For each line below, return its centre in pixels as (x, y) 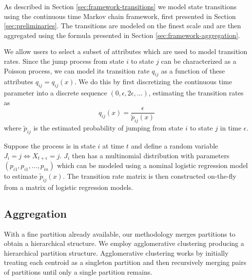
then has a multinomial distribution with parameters (151, 155)
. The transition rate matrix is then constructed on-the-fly (149, 176)
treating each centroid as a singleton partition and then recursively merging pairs (125, 262)
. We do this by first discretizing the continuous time (153, 82)
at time (113, 146)
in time (231, 128)
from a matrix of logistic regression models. (68, 187)
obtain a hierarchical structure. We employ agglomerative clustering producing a (124, 243)
